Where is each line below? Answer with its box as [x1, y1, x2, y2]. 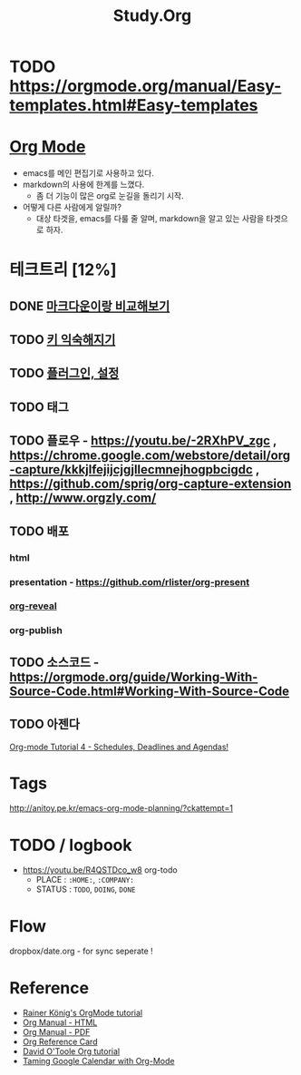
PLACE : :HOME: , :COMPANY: [35, 875, 134, 885]
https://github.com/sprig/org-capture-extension [9, 476, 292, 492]
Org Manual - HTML [22, 1017, 98, 1028]
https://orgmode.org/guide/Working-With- [9, 669, 258, 685]
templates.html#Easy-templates [9, 95, 258, 116]
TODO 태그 [9, 399, 70, 415]
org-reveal [9, 600, 57, 612]
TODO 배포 [9, 523, 70, 539]
